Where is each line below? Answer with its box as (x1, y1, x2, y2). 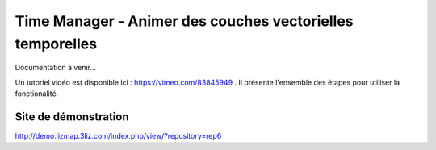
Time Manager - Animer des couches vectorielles (15, 12, 354, 30)
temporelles (15, 35, 97, 52)
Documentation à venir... (15, 63, 97, 73)
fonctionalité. (15, 89, 59, 98)
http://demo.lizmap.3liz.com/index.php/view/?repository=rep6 (15, 131, 222, 141)
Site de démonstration (15, 110, 129, 123)
